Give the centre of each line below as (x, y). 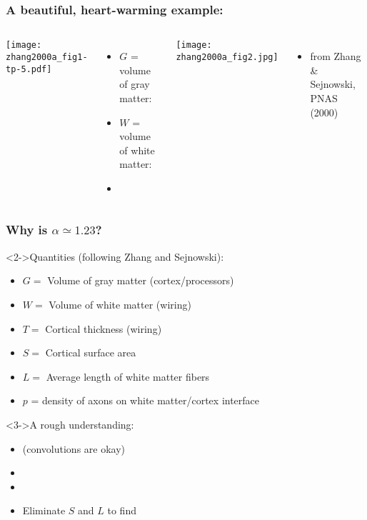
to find (122, 510)
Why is (27, 230)
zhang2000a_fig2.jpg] (227, 57)
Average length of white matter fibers (128, 376)
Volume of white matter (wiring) (120, 304)
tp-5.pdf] (29, 69)
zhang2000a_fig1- (47, 57)
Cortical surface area (91, 352)
